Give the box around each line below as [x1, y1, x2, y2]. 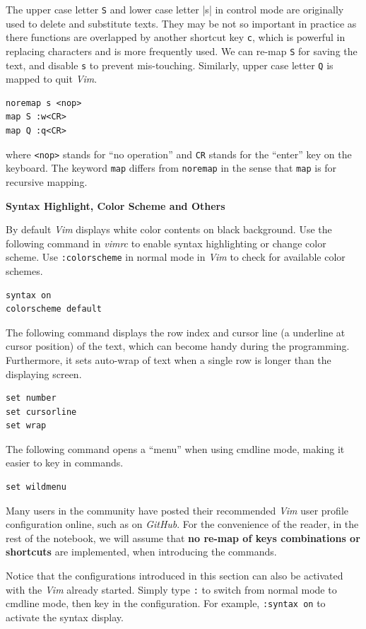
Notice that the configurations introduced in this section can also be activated [6, 568, 343, 583]
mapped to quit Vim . [6, 71, 98, 86]
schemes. [6, 263, 43, 278]
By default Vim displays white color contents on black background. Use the [6, 222, 332, 237]
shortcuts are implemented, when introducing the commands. [6, 544, 277, 559]
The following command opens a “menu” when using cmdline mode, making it [6, 441, 345, 456]
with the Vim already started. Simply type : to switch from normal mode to [6, 582, 337, 596]
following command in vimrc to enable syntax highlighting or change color [6, 235, 326, 250]
